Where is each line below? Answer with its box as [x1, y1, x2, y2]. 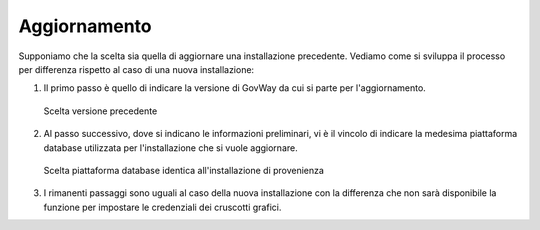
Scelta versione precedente [43, 105, 158, 117]
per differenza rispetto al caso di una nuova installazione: [18, 63, 255, 75]
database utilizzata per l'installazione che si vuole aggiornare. [43, 141, 299, 154]
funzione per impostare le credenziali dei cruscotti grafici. [43, 201, 282, 213]
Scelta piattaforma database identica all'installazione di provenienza [43, 164, 325, 176]
